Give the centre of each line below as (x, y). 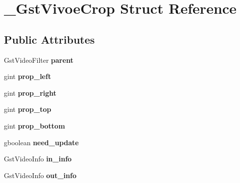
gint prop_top (28, 109)
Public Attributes (49, 39)
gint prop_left (28, 76)
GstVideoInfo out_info (40, 175)
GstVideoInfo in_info (38, 159)
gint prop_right (30, 92)
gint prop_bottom (35, 125)
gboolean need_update (41, 142)
